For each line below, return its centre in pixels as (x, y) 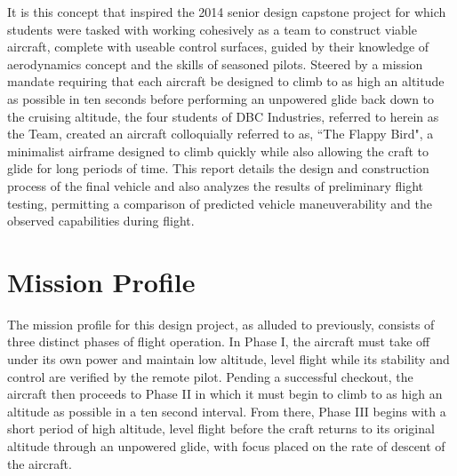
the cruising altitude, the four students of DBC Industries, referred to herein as (223, 116)
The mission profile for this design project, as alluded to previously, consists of (221, 324)
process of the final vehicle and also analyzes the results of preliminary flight (216, 185)
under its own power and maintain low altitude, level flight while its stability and (228, 359)
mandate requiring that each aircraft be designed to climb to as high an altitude (226, 81)
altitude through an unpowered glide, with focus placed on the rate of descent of (226, 446)
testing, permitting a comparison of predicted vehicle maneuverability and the (220, 203)
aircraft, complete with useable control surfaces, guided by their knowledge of (218, 47)
